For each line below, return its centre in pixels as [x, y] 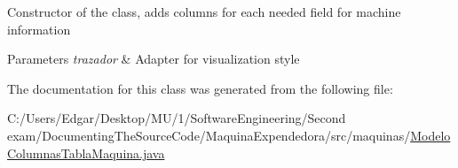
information [39, 29]
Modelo [430, 135]
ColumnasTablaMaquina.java [86, 153]
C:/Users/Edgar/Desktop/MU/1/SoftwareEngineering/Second [177, 118]
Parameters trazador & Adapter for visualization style [154, 59]
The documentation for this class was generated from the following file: [200, 88]
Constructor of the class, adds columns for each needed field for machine [204, 11]
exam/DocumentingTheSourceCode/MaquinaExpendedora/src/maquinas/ [209, 135]
